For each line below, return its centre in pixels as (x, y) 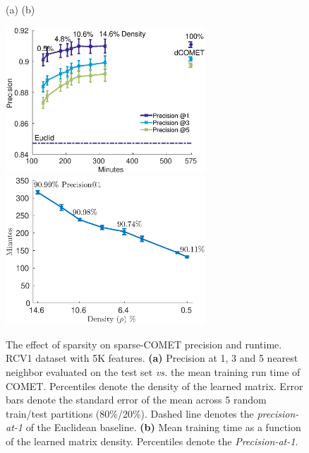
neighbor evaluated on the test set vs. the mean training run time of (153, 372)
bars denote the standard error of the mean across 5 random (136, 400)
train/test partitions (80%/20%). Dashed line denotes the (130, 413)
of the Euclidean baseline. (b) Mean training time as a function (163, 427)
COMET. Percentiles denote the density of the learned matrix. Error (154, 386)
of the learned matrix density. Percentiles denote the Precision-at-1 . (152, 441)
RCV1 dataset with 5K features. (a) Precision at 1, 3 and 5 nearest (152, 358)
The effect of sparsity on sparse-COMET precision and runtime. (144, 344)
